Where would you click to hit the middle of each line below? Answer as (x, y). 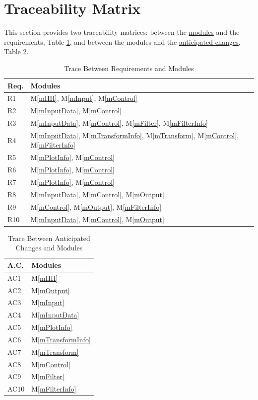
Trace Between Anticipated (49, 238)
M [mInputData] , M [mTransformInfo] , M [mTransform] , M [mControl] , (135, 135)
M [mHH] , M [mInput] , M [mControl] (84, 98)
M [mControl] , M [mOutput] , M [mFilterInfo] (96, 206)
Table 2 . (16, 51)
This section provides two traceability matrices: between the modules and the (122, 32)
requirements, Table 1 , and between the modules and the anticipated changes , (122, 41)
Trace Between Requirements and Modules (129, 68)
